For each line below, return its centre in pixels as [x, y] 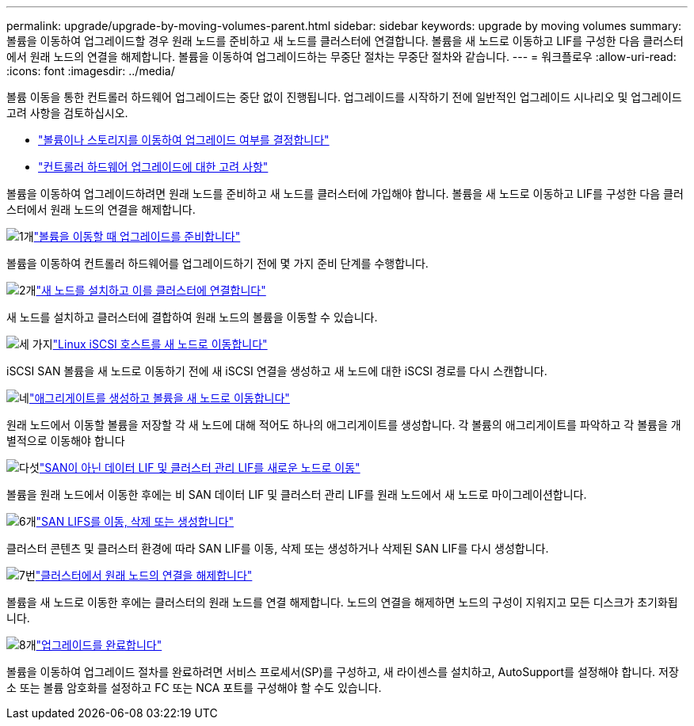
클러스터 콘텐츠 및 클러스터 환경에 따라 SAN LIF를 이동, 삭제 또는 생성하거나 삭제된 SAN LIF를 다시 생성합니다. [278, 548]
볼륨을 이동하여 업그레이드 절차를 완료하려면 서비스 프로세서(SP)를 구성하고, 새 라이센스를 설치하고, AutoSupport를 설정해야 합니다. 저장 [343, 672]
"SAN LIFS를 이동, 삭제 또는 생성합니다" [135, 521]
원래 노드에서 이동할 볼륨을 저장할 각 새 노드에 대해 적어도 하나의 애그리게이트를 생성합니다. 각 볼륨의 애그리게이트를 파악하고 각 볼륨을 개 [344, 425]
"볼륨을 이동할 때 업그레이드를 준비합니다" [137, 236]
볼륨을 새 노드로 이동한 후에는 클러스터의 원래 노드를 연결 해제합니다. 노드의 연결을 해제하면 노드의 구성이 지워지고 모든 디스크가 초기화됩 [342, 602]
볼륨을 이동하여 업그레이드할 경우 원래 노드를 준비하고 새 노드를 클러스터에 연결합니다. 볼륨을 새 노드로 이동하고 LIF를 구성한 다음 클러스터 [345, 41]
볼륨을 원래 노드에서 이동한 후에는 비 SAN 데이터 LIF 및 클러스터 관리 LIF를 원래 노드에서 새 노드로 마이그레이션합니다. [297, 494]
